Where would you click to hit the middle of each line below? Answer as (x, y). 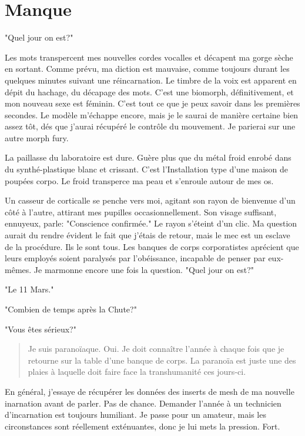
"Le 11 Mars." (29, 289)
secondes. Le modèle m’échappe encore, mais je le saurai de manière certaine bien (152, 114)
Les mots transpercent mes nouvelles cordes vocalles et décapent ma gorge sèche (149, 57)
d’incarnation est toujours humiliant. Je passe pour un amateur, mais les (135, 415)
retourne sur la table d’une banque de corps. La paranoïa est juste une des (162, 360)
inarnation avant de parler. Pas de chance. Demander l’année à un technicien (143, 403)
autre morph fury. (37, 137)
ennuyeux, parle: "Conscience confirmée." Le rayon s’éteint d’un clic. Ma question (151, 223)
